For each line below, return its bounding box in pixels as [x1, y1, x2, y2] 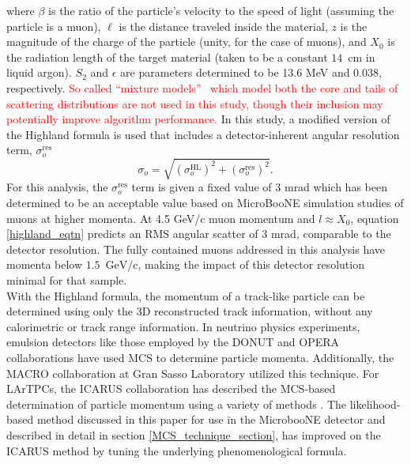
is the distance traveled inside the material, [119, 17, 328, 34]
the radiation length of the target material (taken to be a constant [6, 48, 328, 65]
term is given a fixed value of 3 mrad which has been [131, 179, 387, 195]
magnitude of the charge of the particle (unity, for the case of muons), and [6, 33, 367, 50]
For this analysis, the [6, 179, 108, 195]
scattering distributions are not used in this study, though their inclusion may [6, 95, 383, 111]
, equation [350, 209, 399, 226]
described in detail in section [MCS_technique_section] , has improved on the [6, 426, 381, 443]
